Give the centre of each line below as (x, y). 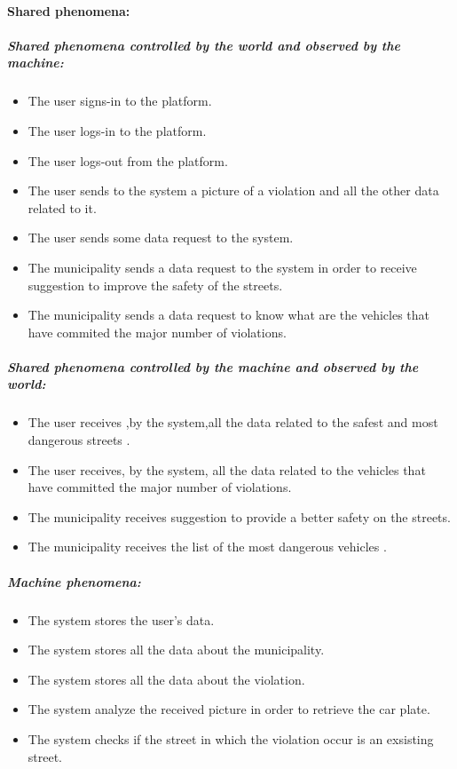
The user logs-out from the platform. (128, 160)
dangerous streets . (79, 440)
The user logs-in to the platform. (117, 130)
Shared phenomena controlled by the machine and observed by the (213, 366)
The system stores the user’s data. (121, 619)
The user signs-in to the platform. (120, 101)
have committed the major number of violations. (160, 487)
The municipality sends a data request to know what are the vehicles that (229, 315)
